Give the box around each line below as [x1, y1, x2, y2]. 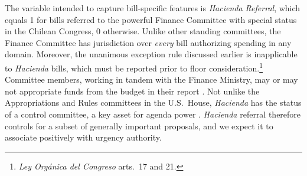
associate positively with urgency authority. [5, 131, 162, 144]
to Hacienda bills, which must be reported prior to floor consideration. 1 [5, 60, 263, 74]
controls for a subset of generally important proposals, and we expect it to [5, 119, 273, 132]
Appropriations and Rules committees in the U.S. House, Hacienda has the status [5, 96, 302, 109]
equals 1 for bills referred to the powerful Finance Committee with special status [5, 13, 297, 25]
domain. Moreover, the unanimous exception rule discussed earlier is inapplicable [5, 48, 298, 60]
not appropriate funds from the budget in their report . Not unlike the [5, 84, 260, 97]
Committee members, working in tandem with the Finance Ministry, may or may [5, 73, 298, 86]
